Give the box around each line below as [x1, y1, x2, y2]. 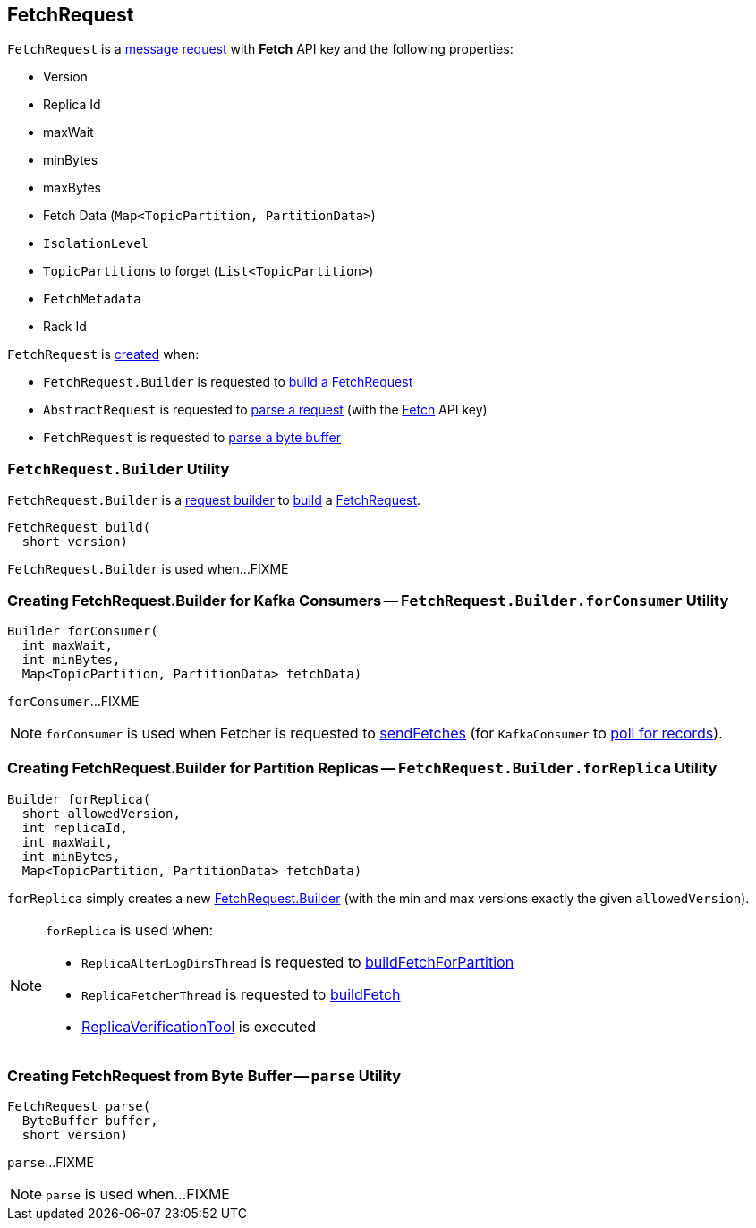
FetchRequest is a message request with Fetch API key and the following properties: [7, 41, 514, 57]
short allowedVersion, [21, 806, 181, 821]
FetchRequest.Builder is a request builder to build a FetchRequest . [7, 492, 421, 508]
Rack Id [43, 319, 87, 335]
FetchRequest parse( [7, 1099, 151, 1114]
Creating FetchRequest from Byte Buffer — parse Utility [7, 1067, 402, 1086]
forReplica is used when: [46, 920, 214, 939]
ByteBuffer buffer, [21, 1113, 158, 1129]
